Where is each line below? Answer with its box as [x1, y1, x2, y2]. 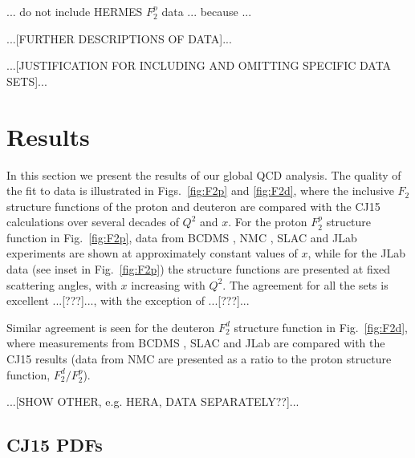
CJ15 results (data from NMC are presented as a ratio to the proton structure [6, 351, 392, 367]
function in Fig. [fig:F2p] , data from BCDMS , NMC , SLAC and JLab [6, 229, 357, 245]
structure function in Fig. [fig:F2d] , [234, 318, 408, 335]
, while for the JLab [307, 245, 405, 261]
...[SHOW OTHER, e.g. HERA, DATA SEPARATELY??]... [6, 393, 299, 410]
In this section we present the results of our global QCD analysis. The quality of [6, 166, 401, 183]
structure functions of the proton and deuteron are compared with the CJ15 [6, 197, 380, 214]
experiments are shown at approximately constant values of [6, 245, 298, 261]
